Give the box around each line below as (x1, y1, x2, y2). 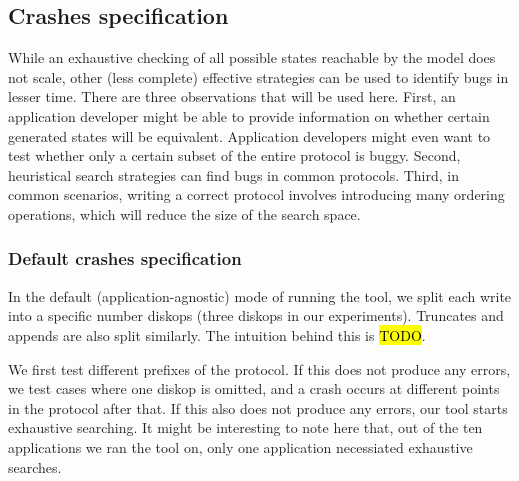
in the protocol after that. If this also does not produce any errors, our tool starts (8, 397, 508, 418)
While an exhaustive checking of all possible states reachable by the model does (8, 47, 496, 68)
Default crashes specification (8, 246, 242, 271)
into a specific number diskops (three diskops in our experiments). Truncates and (8, 305, 504, 326)
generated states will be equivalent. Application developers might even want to (8, 125, 491, 146)
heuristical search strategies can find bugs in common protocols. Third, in (8, 164, 459, 185)
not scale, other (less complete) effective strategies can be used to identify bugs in (8, 66, 509, 87)
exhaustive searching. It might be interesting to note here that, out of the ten (8, 417, 483, 438)
